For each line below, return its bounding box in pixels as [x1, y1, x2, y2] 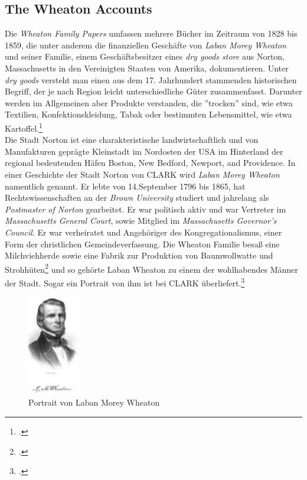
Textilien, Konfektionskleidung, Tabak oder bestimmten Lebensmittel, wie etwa [5, 108, 292, 120]
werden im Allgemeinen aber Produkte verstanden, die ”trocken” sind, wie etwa [5, 96, 293, 109]
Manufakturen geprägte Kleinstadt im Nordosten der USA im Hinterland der [5, 145, 283, 157]
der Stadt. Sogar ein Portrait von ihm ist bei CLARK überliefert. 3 [5, 275, 245, 289]
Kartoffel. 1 [5, 120, 43, 134]
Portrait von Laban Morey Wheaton [28, 396, 160, 409]
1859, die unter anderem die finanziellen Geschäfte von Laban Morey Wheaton [5, 38, 286, 51]
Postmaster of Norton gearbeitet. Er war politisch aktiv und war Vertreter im [5, 203, 286, 215]
